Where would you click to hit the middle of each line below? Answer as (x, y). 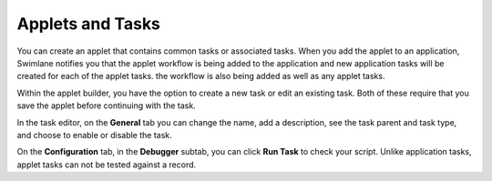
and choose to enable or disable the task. (94, 135)
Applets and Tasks (89, 24)
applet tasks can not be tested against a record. (107, 165)
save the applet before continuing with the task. (106, 106)
